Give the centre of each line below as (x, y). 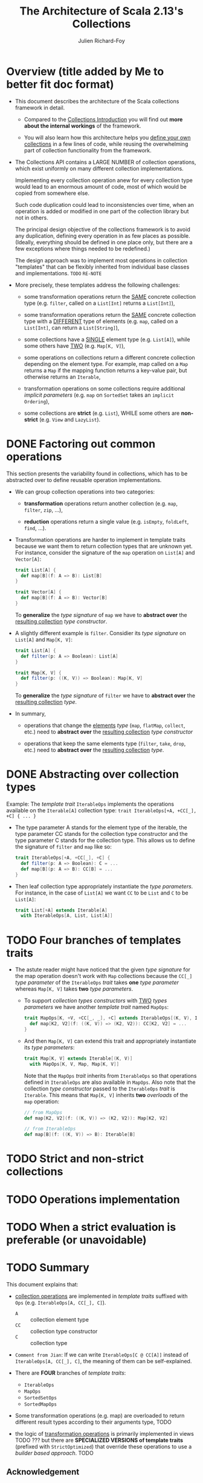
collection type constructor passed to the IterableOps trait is (99, 1088)
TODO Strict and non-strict (75, 1159)
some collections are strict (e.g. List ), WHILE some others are (102, 413)
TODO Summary (48, 1267)
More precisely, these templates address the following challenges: (97, 285)
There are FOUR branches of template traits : (70, 1373)
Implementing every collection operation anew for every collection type (104, 180)
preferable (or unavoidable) (76, 1240)
